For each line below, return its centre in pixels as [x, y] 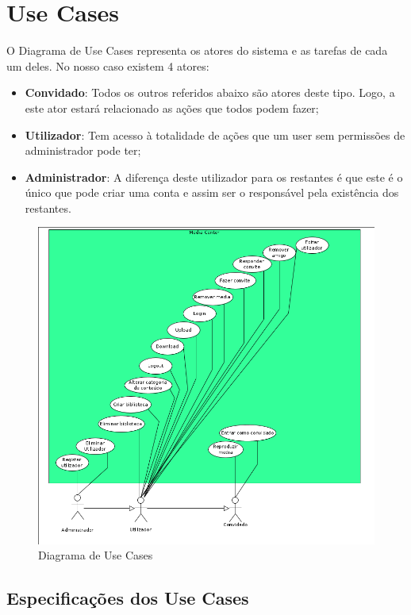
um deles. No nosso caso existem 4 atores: [108, 65]
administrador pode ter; [83, 150]
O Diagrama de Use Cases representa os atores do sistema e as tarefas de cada [197, 50]
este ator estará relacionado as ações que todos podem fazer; [172, 108]
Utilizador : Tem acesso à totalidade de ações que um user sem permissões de [215, 135]
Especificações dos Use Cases [128, 598]
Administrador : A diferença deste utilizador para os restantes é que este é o [214, 177]
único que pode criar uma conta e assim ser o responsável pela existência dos [212, 192]
